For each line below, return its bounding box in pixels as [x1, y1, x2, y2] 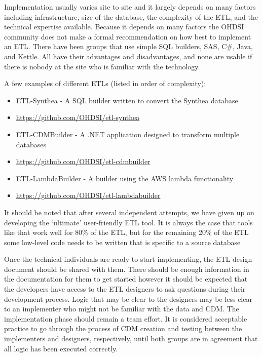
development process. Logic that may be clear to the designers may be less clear [4, 293, 252, 304]
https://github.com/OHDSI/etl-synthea [16, 112, 140, 123]
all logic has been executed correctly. [4, 343, 118, 353]
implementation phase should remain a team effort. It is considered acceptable [4, 313, 247, 324]
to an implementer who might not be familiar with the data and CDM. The [4, 303, 239, 314]
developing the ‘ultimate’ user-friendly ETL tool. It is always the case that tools [4, 217, 253, 227]
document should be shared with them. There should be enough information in [4, 263, 249, 274]
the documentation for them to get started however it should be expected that [4, 273, 248, 284]
